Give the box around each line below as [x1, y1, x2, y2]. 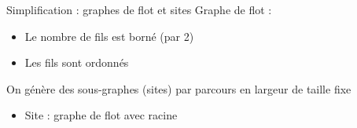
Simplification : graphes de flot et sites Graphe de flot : [6, 2, 272, 17]
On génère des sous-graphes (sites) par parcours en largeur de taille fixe [6, 80, 351, 97]
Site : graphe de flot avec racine [24, 107, 178, 123]
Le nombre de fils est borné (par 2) [24, 27, 194, 44]
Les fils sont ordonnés [24, 54, 129, 71]
